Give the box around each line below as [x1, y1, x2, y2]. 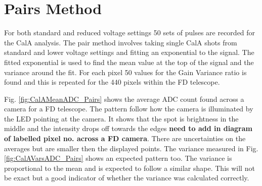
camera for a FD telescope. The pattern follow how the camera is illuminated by [4, 103, 253, 114]
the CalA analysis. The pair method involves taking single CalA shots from [4, 37, 237, 47]
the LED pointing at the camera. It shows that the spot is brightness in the [4, 113, 239, 123]
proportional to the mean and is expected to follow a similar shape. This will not [4, 162, 255, 173]
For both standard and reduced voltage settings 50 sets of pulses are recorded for [4, 27, 255, 38]
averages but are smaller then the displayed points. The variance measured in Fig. [4, 143, 258, 153]
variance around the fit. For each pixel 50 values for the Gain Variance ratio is [4, 67, 247, 77]
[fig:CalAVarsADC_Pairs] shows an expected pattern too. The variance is [4, 153, 232, 163]
